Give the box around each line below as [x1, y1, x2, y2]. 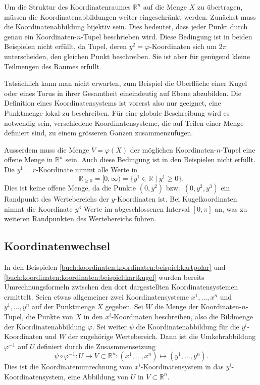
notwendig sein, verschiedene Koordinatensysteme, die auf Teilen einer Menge [4, 117, 244, 128]
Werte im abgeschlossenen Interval [83, 203, 190, 214]
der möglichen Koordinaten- [130, 144, 217, 155]
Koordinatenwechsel [4, 238, 111, 254]
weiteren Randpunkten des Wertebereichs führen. [4, 213, 157, 224]
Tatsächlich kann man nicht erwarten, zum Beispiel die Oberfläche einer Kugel [4, 78, 247, 88]
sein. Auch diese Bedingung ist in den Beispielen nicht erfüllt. [65, 154, 255, 165]
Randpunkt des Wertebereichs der [4, 194, 109, 204]
